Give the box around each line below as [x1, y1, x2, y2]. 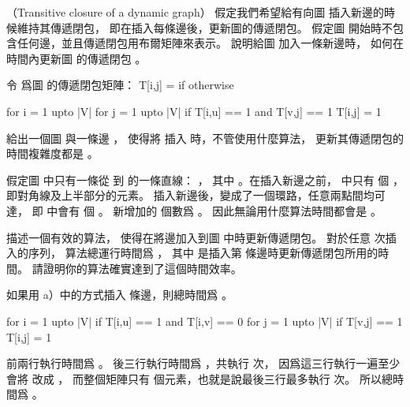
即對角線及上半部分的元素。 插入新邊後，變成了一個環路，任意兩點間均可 [6, 187, 386, 203]
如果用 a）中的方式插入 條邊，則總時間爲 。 [6, 286, 233, 303]
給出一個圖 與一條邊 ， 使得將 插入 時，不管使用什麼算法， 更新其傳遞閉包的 [6, 129, 404, 146]
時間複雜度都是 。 [6, 145, 99, 162]
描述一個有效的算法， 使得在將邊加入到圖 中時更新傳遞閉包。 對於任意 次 [6, 229, 386, 245]
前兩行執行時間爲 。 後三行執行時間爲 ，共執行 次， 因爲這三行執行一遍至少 [6, 355, 401, 372]
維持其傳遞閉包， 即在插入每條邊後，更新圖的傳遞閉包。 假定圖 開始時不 [17, 19, 393, 35]
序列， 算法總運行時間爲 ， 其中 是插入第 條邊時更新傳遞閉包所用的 [28, 245, 378, 261]
